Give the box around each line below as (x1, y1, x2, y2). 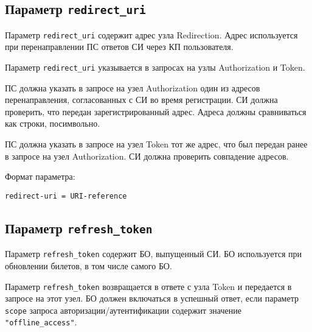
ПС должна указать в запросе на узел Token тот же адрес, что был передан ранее (5, 138, 308, 150)
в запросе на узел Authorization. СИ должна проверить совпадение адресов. (5, 149, 289, 162)
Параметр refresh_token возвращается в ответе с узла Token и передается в (5, 280, 292, 292)
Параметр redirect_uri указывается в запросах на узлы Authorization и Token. (5, 61, 305, 74)
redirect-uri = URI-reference (5, 191, 127, 200)
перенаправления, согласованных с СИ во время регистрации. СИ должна (5, 93, 278, 106)
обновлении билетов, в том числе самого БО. (5, 259, 172, 272)
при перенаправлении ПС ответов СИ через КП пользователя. (5, 40, 234, 53)
